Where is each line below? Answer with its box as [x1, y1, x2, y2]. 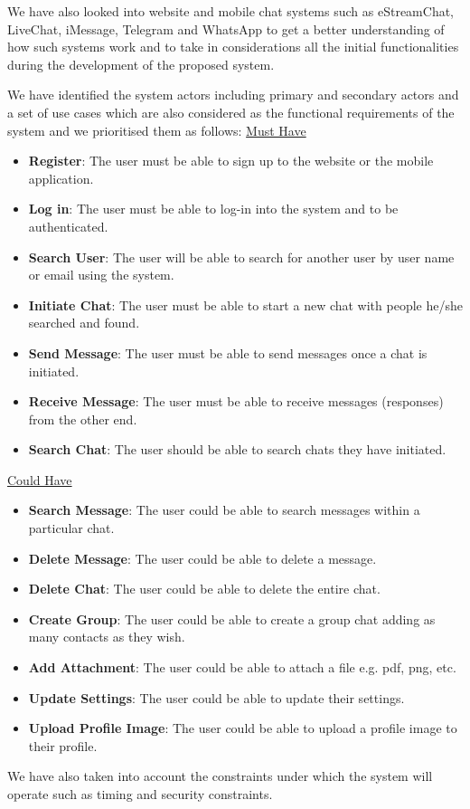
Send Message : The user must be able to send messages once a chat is [28, 343, 428, 362]
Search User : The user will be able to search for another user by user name [28, 247, 455, 266]
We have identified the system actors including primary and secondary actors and [7, 85, 459, 104]
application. [28, 168, 94, 187]
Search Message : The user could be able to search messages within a [28, 500, 420, 519]
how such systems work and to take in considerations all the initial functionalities [7, 37, 459, 56]
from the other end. [28, 409, 137, 428]
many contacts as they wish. [28, 627, 185, 646]
